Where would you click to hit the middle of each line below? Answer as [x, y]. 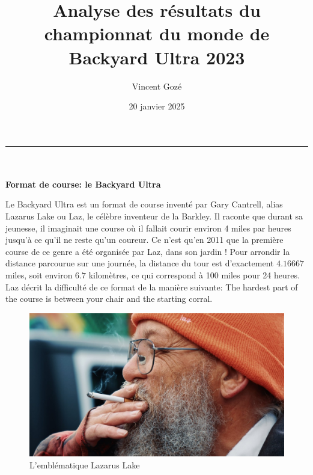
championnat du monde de [157, 33]
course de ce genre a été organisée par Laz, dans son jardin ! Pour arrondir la [148, 251]
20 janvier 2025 [157, 106]
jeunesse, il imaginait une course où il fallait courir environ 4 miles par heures [148, 228]
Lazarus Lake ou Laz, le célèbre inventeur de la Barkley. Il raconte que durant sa [154, 216]
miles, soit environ [39, 275]
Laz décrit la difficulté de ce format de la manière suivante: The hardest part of [152, 287]
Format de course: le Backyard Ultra [83, 184]
